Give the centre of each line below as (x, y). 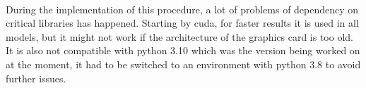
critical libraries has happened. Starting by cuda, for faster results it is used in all (182, 23)
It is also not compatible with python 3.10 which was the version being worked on (183, 50)
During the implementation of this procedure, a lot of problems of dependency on (182, 9)
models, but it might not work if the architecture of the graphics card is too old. (179, 36)
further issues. (36, 78)
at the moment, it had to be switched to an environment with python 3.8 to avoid (183, 64)
